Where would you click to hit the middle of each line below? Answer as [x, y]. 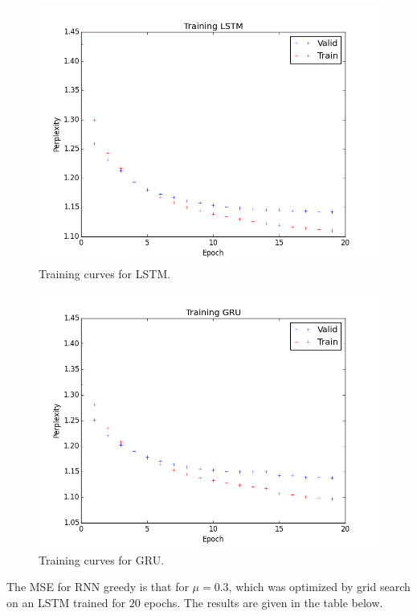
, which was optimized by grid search [319, 587]
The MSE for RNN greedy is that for [98, 587]
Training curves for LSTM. [105, 273]
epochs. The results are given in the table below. [264, 602]
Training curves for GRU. [102, 559]
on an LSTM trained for [66, 602]
